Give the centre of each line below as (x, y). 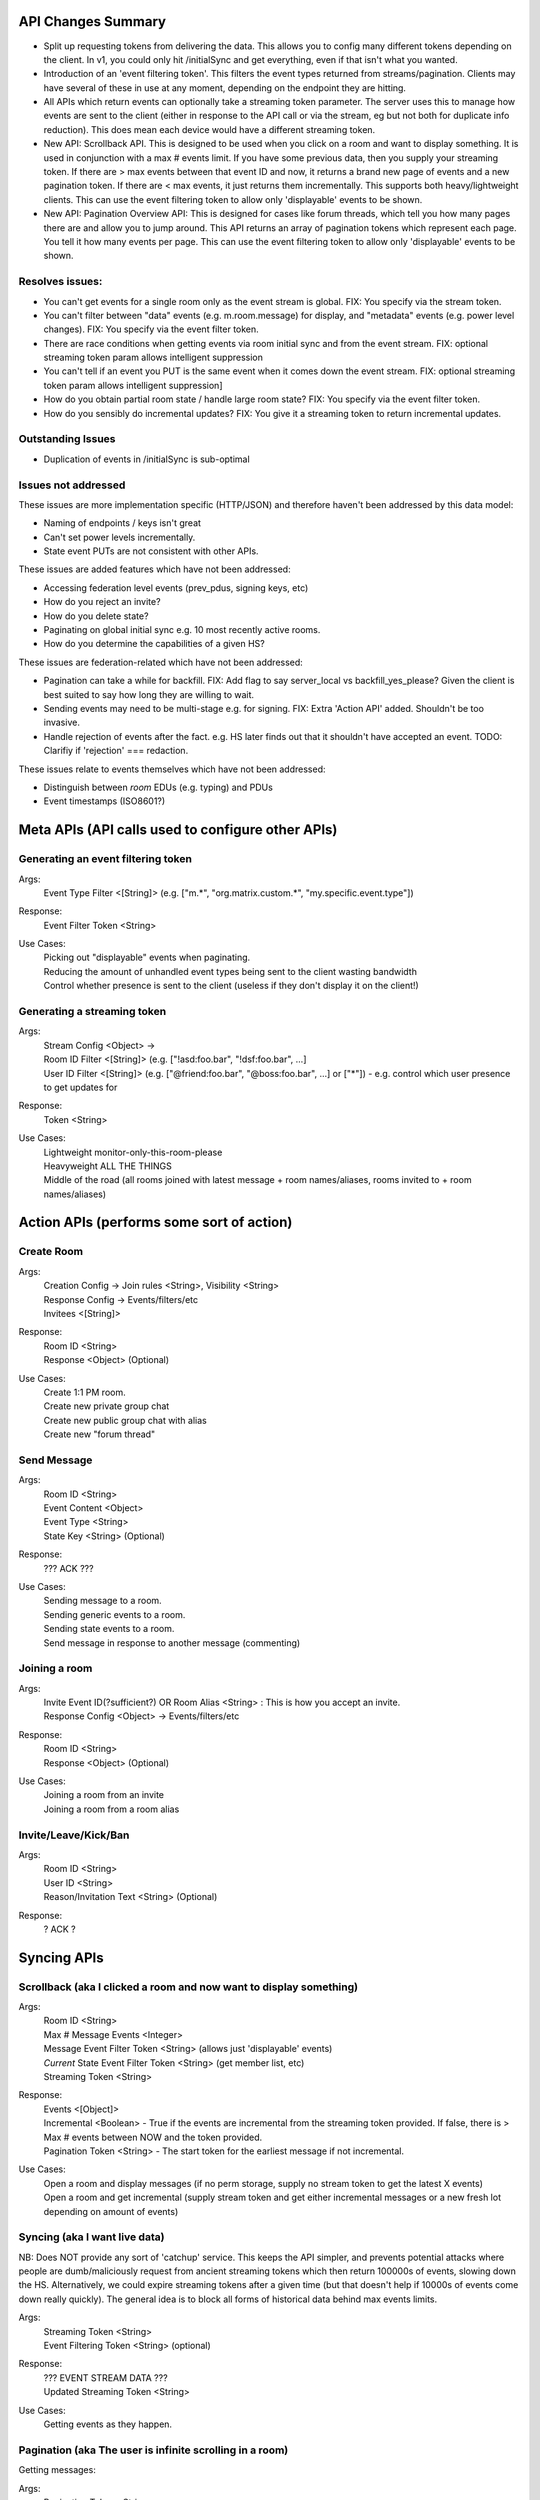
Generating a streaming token (92, 1011)
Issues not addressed (72, 485)
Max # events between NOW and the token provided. (153, 2137)
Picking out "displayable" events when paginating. (147, 957)
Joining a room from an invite (104, 1795)
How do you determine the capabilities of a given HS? (154, 644)
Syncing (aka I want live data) (91, 2237)
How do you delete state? (96, 616)
